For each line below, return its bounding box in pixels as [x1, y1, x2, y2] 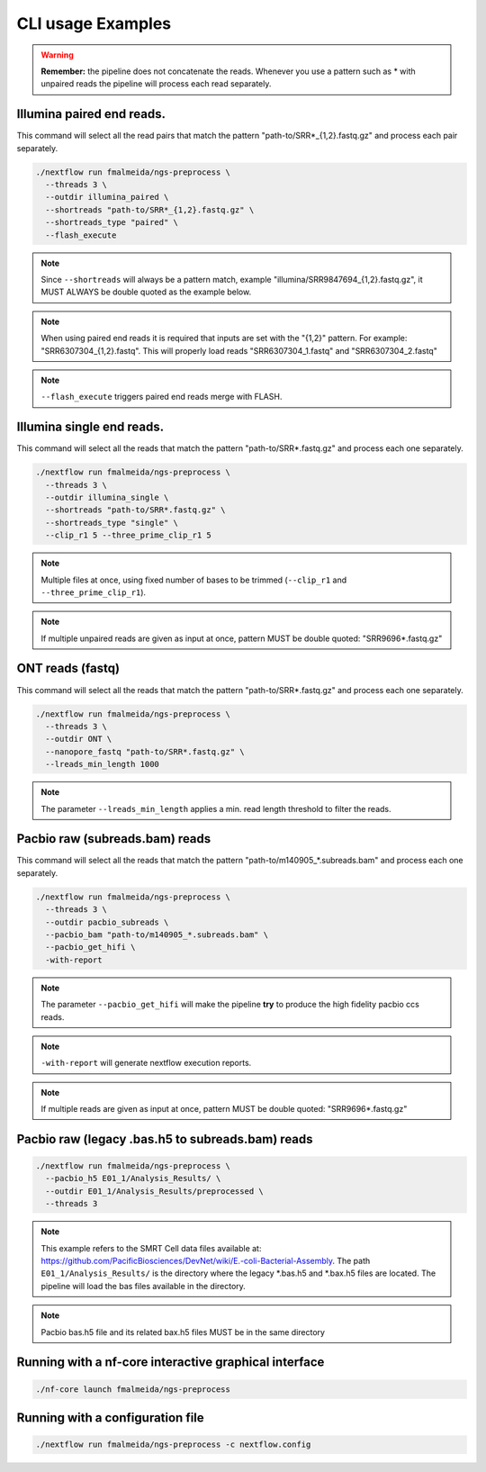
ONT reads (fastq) [16, 661, 121, 676]
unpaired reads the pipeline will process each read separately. [40, 78, 272, 89]
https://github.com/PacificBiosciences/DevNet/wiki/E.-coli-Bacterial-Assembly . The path [40, 1256, 371, 1266]
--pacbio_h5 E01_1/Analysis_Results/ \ [45, 1173, 221, 1184]
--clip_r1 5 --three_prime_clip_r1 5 [45, 530, 211, 540]
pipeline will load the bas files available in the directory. [40, 1280, 247, 1291]
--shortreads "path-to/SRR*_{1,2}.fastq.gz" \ [45, 204, 255, 215]
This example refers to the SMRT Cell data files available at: [40, 1242, 262, 1253]
